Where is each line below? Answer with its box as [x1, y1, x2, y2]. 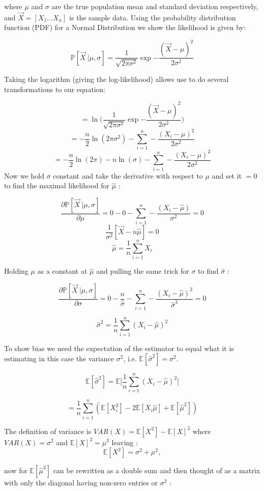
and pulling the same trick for [96, 266, 189, 276]
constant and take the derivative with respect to [53, 170, 203, 181]
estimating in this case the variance [4, 353, 114, 364]
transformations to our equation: [4, 83, 106, 94]
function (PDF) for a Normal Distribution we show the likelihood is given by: [4, 22, 246, 33]
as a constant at [37, 266, 87, 276]
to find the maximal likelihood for [4, 180, 109, 191]
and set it [212, 170, 242, 181]
